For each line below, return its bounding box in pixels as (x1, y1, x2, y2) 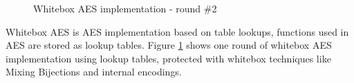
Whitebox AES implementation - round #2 (33, 1, 217, 15)
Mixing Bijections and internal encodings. (6, 64, 182, 79)
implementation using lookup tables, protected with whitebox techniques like (6, 51, 331, 65)
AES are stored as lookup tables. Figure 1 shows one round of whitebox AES (6, 38, 332, 52)
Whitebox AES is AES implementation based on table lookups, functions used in (6, 24, 349, 38)
